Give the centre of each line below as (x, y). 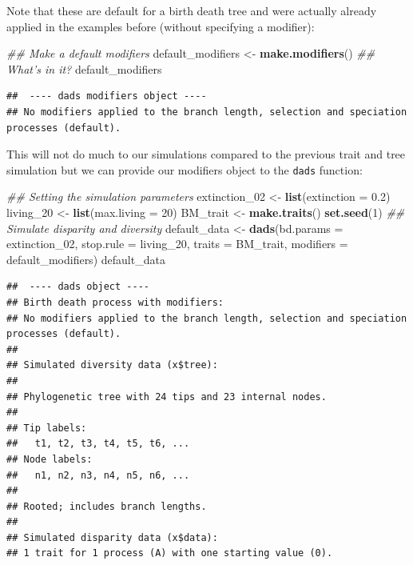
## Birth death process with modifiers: (115, 302)
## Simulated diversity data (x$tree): (112, 365)
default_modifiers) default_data (86, 259)
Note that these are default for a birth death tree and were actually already (192, 10)
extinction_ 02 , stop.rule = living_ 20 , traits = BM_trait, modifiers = (177, 244)
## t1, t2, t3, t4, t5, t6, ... (98, 444)
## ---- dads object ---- (78, 287)
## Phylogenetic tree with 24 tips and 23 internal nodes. (167, 397)
